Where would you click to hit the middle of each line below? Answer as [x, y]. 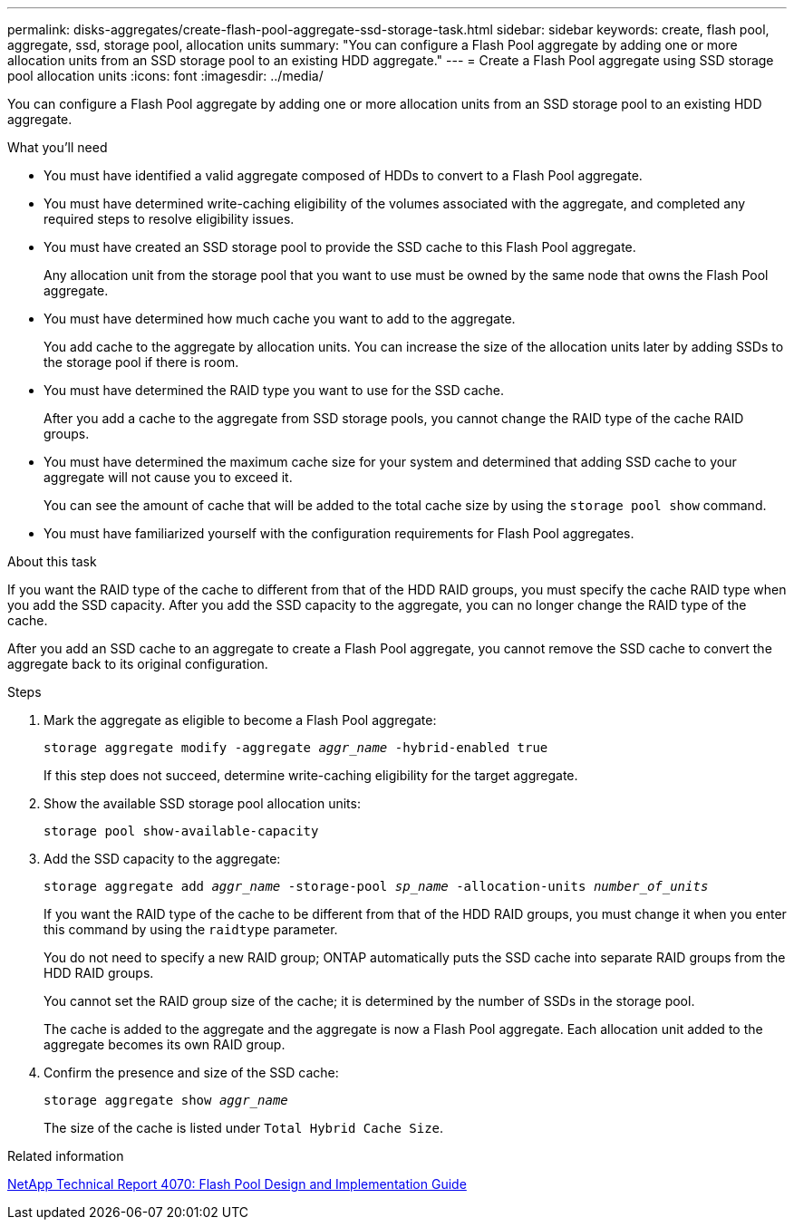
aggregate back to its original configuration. [138, 664]
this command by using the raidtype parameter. [191, 929]
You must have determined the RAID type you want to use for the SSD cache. [274, 390]
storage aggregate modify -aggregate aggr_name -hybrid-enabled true [296, 748]
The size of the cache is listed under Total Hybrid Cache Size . [244, 1128]
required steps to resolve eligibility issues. [169, 219]
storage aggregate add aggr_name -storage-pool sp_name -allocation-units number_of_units [376, 886]
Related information [66, 1156]
